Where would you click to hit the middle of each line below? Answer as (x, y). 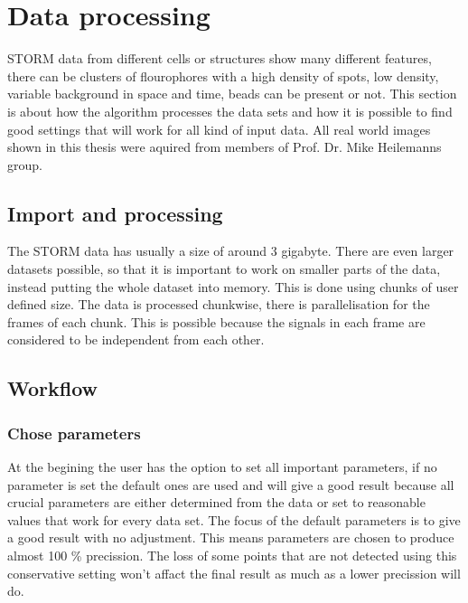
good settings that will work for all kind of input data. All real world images (219, 129)
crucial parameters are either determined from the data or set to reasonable (216, 502)
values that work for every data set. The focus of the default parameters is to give (234, 519)
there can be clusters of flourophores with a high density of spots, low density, (223, 75)
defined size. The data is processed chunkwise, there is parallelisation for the (219, 304)
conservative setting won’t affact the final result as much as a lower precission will (234, 573)
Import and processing (115, 213)
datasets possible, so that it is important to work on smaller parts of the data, (224, 269)
